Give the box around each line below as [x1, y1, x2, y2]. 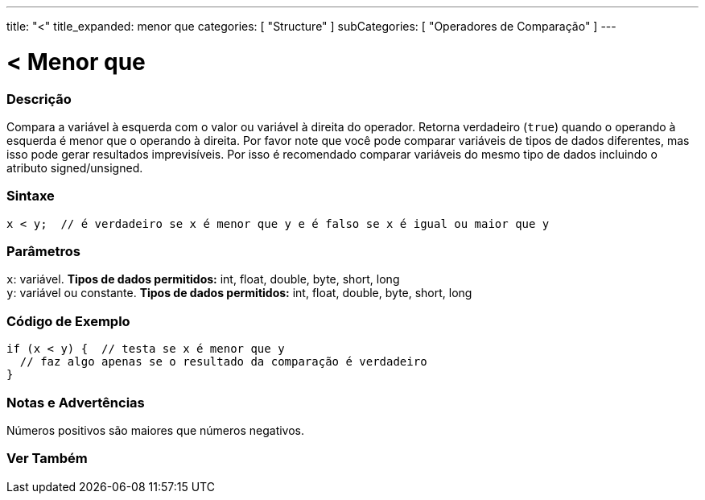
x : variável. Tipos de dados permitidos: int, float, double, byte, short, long [6, 272, 400, 287]
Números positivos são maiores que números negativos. [6, 423, 305, 437]
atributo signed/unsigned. [6, 160, 143, 175]
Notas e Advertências [6, 394, 145, 411]
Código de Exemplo [6, 312, 130, 329]
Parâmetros [6, 243, 80, 259]
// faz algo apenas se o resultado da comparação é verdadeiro [19, 355, 427, 369]
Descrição [6, 90, 72, 107]
